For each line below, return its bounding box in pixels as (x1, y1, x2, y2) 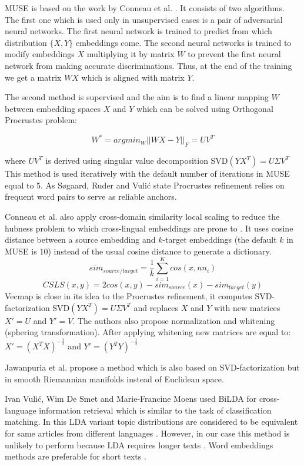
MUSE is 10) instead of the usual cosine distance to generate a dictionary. (5, 244, 272, 257)
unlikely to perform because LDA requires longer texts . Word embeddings (5, 438, 273, 451)
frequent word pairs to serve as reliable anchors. (5, 190, 177, 203)
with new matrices (214, 301, 280, 313)
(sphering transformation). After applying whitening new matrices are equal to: (5, 326, 291, 338)
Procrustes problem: (5, 114, 77, 126)
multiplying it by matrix (86, 48, 175, 60)
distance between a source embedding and (5, 233, 156, 246)
